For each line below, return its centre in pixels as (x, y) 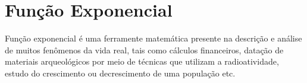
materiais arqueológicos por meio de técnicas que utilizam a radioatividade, (142, 61)
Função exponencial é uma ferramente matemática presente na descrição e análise (153, 38)
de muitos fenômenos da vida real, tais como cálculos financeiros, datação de (144, 50)
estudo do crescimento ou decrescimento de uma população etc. (120, 73)
